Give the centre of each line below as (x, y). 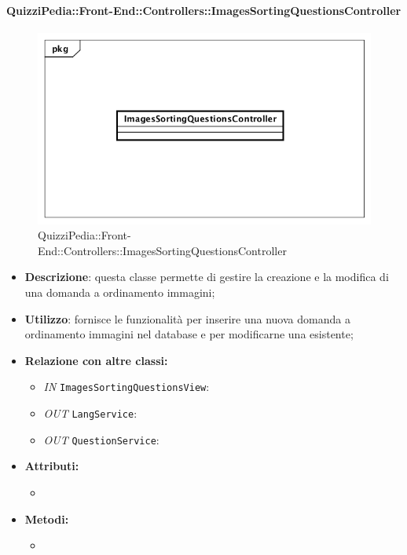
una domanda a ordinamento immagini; (120, 292)
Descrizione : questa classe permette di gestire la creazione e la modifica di (207, 277)
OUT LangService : (90, 413)
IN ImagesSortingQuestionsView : (126, 387)
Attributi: (52, 466)
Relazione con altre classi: (96, 360)
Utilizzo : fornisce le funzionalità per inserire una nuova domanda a (187, 318)
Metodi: (47, 518)
